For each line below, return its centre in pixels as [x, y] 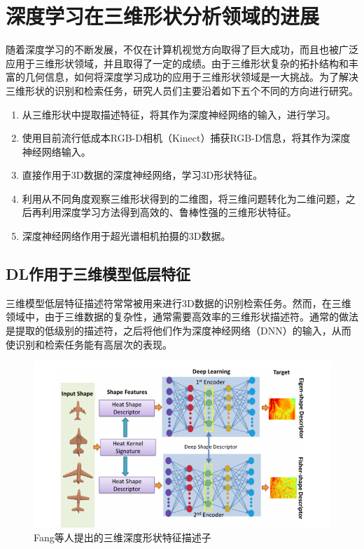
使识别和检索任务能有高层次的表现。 [89, 344]
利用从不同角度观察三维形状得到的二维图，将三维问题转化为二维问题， [184, 198]
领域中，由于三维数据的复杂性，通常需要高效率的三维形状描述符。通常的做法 [182, 317]
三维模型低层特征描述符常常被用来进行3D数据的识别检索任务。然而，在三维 [178, 303]
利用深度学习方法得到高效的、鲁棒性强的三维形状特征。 [169, 212]
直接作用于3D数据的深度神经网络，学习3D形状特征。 [142, 175]
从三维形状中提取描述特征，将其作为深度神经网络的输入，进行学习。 [179, 114]
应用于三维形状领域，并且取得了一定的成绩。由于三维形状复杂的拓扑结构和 [177, 63]
